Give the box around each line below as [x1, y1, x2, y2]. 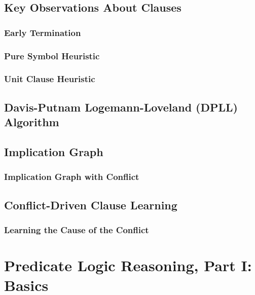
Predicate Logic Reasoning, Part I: [4, 254, 252, 275]
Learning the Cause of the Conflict [4, 223, 149, 236]
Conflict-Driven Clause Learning [4, 197, 177, 212]
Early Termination [4, 26, 81, 39]
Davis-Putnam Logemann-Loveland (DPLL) [4, 99, 238, 115]
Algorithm [4, 114, 59, 130]
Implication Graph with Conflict [4, 170, 139, 183]
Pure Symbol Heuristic [4, 49, 100, 62]
